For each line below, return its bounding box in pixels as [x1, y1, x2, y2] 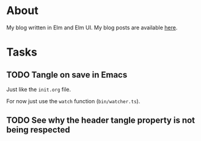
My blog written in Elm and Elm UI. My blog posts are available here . [6, 24, 178, 31]
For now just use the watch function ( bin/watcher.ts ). [6, 97, 141, 104]
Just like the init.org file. [6, 85, 71, 93]
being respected [6, 125, 70, 135]
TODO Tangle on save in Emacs [6, 70, 128, 80]
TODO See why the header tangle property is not [6, 115, 196, 126]
